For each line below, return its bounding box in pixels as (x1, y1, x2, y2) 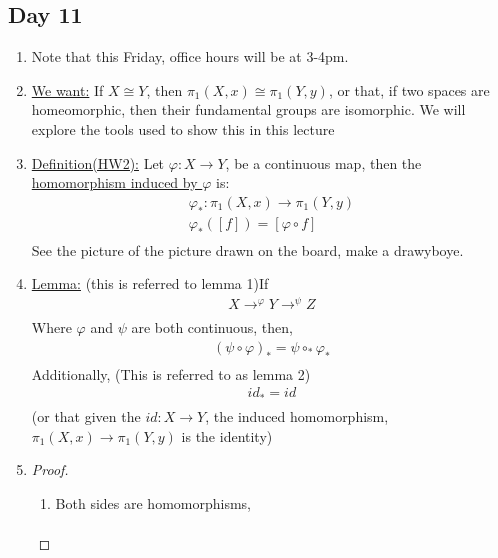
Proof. (31, 459, 69, 480)
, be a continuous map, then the (225, 152, 422, 173)
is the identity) (181, 425, 273, 446)
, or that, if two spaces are (328, 79, 490, 100)
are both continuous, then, (131, 317, 293, 338)
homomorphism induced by (31, 172, 198, 193)
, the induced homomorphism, (205, 405, 389, 426)
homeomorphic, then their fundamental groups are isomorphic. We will (31, 99, 466, 120)
